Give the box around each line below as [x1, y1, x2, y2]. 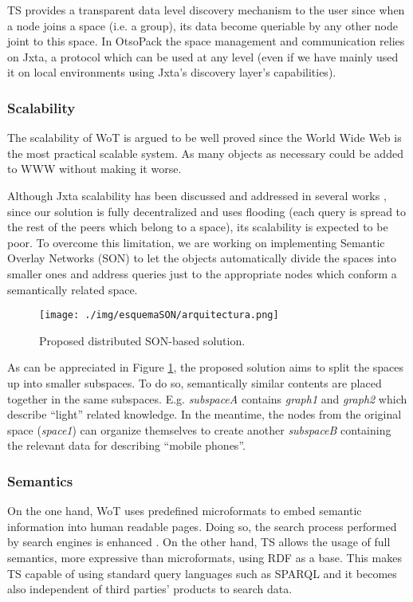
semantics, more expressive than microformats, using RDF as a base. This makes [7, 549, 402, 565]
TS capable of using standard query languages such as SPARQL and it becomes [7, 565, 397, 581]
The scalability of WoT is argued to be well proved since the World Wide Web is [7, 129, 402, 146]
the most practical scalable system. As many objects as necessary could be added [7, 144, 403, 161]
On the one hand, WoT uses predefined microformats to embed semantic [7, 502, 362, 519]
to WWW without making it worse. [7, 160, 182, 177]
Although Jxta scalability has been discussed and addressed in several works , [7, 187, 387, 203]
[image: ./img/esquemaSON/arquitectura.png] [39, 309, 279, 321]
